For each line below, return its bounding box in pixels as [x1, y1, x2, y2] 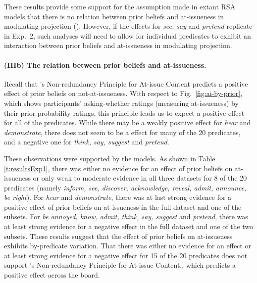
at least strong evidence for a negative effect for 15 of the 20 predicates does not [4, 250, 248, 260]
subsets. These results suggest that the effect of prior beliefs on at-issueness [4, 231, 233, 241]
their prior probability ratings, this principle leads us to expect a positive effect [4, 107, 245, 118]
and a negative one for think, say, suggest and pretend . [4, 137, 169, 147]
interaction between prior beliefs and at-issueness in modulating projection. [4, 40, 232, 50]
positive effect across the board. [4, 270, 100, 280]
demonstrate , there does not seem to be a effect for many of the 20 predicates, [4, 127, 241, 137]
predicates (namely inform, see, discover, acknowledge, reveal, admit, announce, [4, 182, 247, 192]
